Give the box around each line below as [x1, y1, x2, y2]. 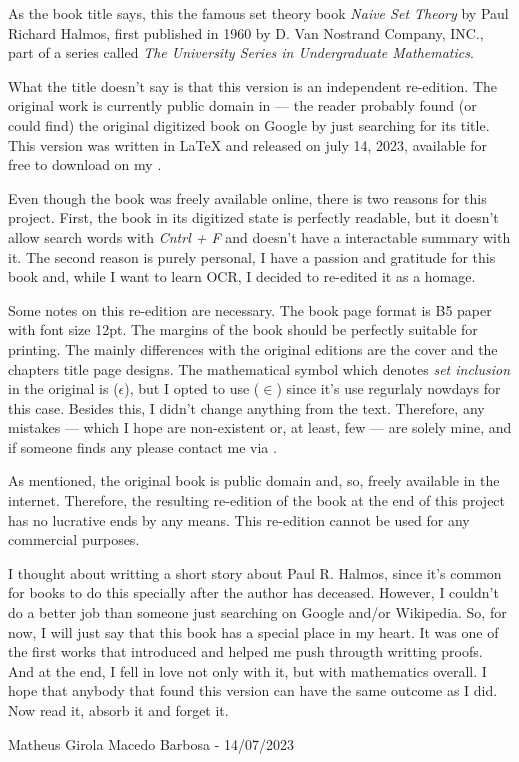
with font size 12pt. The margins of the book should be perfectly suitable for [8, 319, 478, 340]
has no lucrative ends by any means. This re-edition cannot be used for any [8, 509, 470, 530]
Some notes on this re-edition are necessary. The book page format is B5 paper [8, 299, 492, 320]
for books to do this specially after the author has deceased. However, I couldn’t [8, 582, 499, 603]
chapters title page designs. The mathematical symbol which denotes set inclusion [8, 358, 511, 379]
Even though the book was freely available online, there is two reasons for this [8, 187, 487, 208]
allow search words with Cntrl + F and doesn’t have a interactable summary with [8, 226, 511, 247]
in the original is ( [8, 378, 119, 399]
